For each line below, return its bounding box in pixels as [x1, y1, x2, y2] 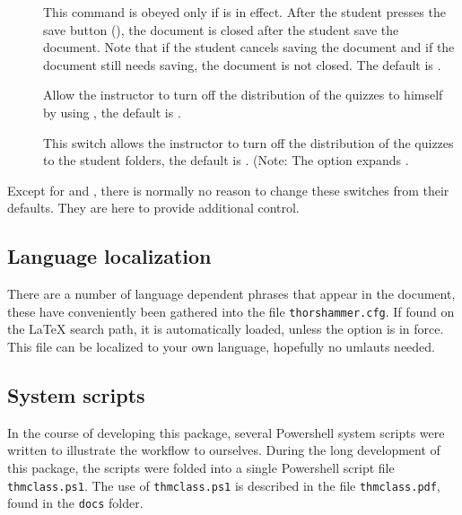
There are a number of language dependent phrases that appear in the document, [7, 284, 456, 303]
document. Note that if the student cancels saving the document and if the [43, 38, 455, 57]
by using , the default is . [43, 102, 181, 121]
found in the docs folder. [7, 493, 144, 512]
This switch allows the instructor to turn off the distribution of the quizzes [43, 133, 454, 152]
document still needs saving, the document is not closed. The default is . [43, 55, 441, 74]
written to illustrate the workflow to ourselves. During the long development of [7, 441, 440, 459]
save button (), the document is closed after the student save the [43, 20, 399, 39]
